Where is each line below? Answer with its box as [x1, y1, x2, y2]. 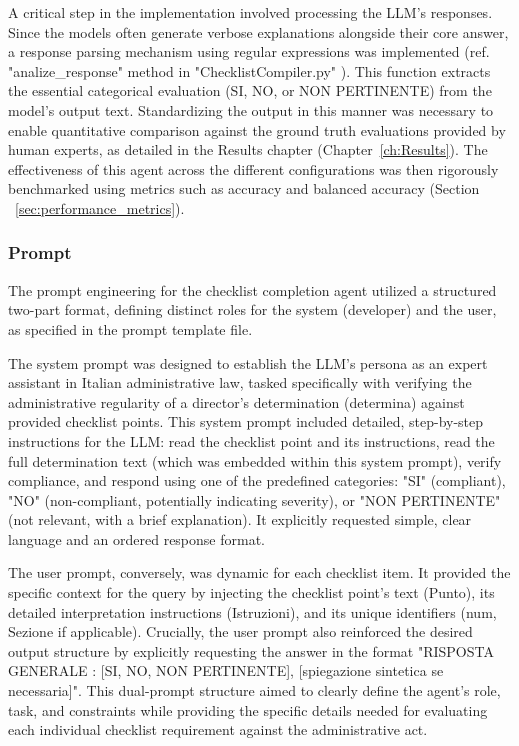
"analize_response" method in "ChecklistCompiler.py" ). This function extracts [8, 60, 491, 81]
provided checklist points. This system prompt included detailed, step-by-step [8, 411, 484, 432]
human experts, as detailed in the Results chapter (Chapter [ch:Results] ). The [8, 139, 488, 160]
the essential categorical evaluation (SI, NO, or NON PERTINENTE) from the [8, 80, 492, 101]
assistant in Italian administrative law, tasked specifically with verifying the [8, 372, 472, 393]
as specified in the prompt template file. [8, 318, 253, 339]
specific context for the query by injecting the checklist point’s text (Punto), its [8, 582, 495, 603]
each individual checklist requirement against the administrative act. [8, 719, 428, 740]
